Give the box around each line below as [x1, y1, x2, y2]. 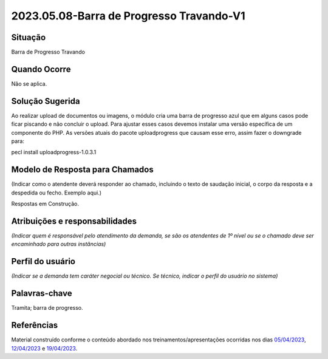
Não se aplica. [11, 80, 47, 87]
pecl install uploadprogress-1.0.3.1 [11, 149, 97, 156]
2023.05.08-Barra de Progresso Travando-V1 [11, 9, 245, 22]
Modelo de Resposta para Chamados [11, 165, 154, 175]
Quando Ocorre [11, 64, 71, 74]
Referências [11, 320, 58, 330]
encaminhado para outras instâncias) [11, 241, 106, 248]
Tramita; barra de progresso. [11, 304, 83, 312]
